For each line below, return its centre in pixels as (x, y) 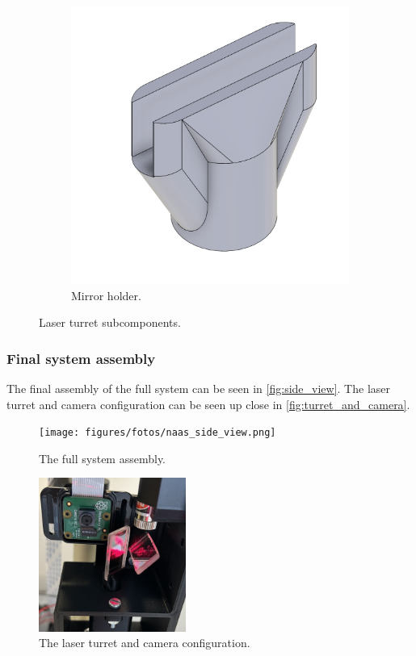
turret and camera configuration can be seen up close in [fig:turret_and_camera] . (208, 404)
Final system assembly (81, 358)
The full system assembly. (103, 458)
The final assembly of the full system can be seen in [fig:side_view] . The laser (198, 388)
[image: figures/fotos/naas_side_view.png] (158, 433)
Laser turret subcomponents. (110, 322)
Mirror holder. (106, 295)
